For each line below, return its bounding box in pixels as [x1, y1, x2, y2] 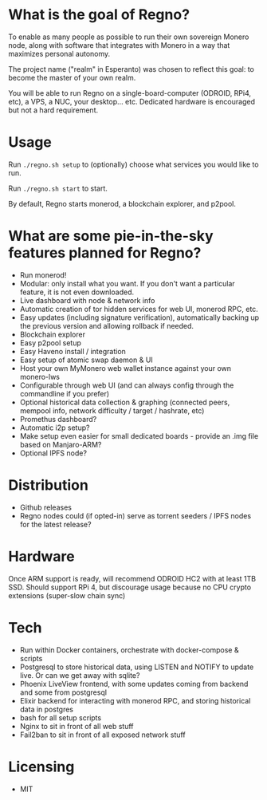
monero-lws [19, 372, 60, 381]
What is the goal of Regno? [8, 6, 190, 24]
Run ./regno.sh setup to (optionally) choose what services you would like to [8, 160, 259, 169]
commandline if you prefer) [19, 388, 110, 398]
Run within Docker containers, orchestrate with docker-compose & [19, 644, 239, 655]
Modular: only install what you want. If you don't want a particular [19, 278, 235, 288]
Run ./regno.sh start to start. [8, 183, 108, 193]
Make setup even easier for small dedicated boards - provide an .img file [19, 431, 259, 440]
